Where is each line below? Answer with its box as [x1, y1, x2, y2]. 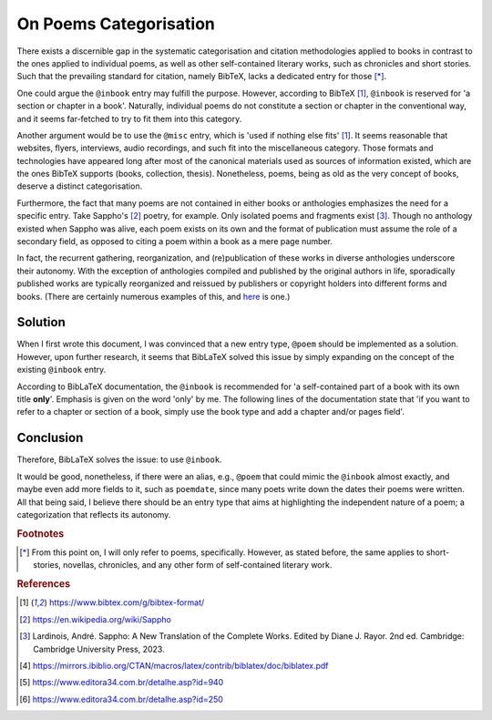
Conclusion [16, 430, 84, 446]
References [16, 578, 71, 591]
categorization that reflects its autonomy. [16, 509, 171, 519]
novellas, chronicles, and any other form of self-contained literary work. [62, 560, 333, 571]
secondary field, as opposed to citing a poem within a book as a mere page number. [16, 236, 333, 247]
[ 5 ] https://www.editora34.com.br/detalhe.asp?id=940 [19, 677, 224, 688]
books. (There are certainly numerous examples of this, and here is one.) [16, 291, 291, 302]
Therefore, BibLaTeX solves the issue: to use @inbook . [16, 454, 222, 465]
